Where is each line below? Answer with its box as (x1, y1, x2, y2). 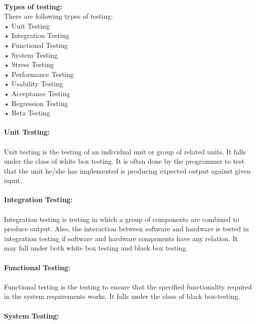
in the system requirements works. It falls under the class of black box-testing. (4, 291, 240, 301)
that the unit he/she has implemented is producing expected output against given (4, 165, 251, 176)
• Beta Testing (4, 108, 50, 118)
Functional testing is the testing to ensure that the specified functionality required (4, 281, 252, 291)
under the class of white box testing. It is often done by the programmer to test (4, 156, 245, 166)
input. (4, 175, 22, 185)
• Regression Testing (4, 98, 68, 108)
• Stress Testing (4, 59, 54, 70)
